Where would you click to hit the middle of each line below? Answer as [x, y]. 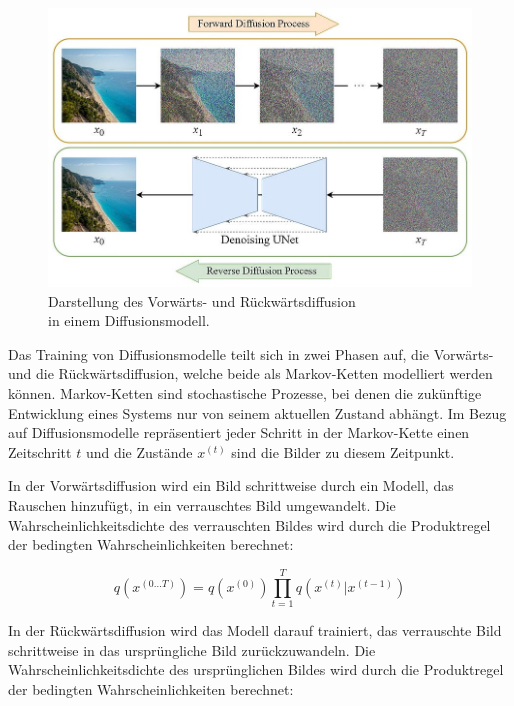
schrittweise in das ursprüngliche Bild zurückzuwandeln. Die [192, 649]
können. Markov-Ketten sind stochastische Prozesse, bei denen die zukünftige [245, 393]
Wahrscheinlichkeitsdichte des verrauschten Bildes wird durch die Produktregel [249, 524]
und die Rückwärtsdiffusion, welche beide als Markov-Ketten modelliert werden [250, 373]
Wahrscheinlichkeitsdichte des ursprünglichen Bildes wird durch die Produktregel [256, 669]
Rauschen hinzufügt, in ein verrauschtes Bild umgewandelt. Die [202, 505]
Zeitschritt [40, 451]
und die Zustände [139, 451]
